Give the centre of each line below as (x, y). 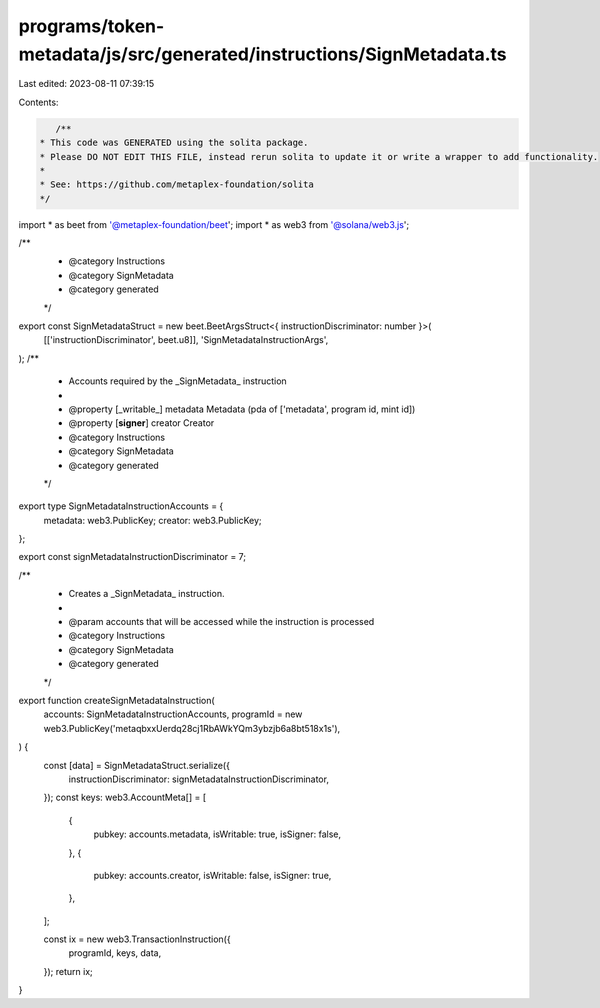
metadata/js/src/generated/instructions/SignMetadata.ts (262, 54)
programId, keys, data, (115, 953)
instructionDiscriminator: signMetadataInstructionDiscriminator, (199, 779)
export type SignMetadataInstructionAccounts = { (121, 506)
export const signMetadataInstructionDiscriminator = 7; (132, 557)
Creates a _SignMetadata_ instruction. (146, 594)
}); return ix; (68, 971)
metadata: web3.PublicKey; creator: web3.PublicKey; (152, 520)
